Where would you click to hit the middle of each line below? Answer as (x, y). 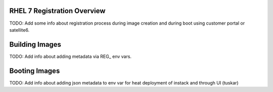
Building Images (35, 44)
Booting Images (35, 71)
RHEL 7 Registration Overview (57, 11)
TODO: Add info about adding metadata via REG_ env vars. (70, 56)
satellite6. (19, 30)
